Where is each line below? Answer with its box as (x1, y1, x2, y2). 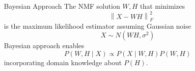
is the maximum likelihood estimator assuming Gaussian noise (4, 20, 191, 31)
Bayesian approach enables (4, 40, 84, 51)
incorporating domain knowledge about (4, 57, 122, 68)
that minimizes (140, 1, 185, 11)
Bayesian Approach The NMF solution (4, 1, 120, 11)
